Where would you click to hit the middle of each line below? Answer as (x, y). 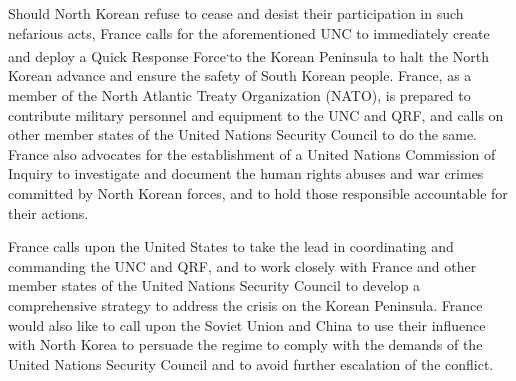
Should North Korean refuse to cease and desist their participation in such (236, 13)
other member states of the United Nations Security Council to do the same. (242, 134)
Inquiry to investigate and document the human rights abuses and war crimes (246, 173)
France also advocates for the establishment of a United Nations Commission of (252, 153)
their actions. (48, 212)
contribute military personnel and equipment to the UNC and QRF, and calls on (256, 114)
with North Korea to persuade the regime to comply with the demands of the (245, 344)
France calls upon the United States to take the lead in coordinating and (231, 246)
